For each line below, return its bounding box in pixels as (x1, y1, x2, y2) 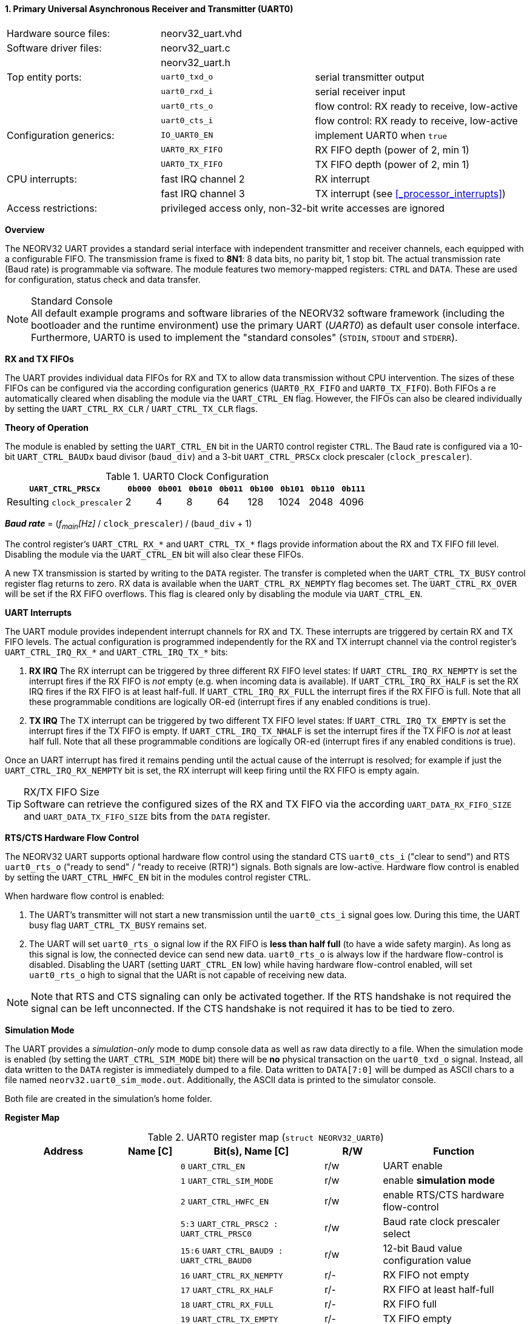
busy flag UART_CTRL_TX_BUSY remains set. (29, 920, 207, 931)
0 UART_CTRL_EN (180, 1162, 245, 1172)
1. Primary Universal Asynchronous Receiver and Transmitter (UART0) (5, 4, 294, 14)
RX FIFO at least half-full (383, 1283, 494, 1296)
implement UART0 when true (315, 129, 448, 141)
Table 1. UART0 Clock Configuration (105, 470, 269, 482)
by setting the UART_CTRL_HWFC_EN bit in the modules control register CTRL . (5, 872, 311, 883)
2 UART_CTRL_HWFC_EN (180, 1197, 269, 1207)
